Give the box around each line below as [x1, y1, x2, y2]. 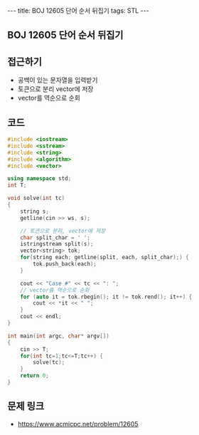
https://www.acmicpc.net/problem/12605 [17, 419, 139, 428]
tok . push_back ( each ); [33, 261, 97, 268]
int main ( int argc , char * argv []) [7, 332, 110, 340]
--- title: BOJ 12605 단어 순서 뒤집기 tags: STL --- [7, 6, 149, 15]
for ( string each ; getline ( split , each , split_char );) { [20, 254, 190, 261]
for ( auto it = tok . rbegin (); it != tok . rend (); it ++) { [20, 293, 193, 300]
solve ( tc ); [33, 359, 65, 366]
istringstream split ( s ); [20, 241, 94, 248]
